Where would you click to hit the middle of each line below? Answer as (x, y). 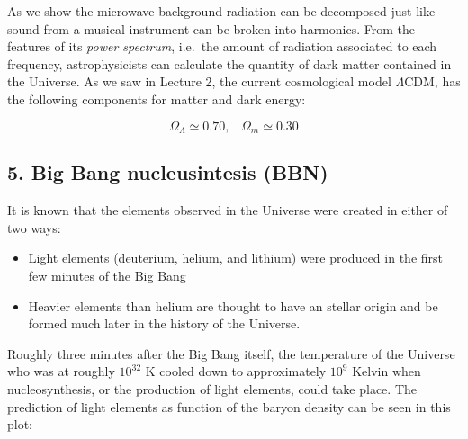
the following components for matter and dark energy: (157, 99)
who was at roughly (61, 371)
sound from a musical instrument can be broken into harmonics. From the (211, 28)
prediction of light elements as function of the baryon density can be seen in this (229, 406)
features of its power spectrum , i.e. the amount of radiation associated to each (222, 46)
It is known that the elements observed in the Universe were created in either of (228, 210)
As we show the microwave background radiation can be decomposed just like (221, 11)
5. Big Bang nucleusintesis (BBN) (168, 172)
